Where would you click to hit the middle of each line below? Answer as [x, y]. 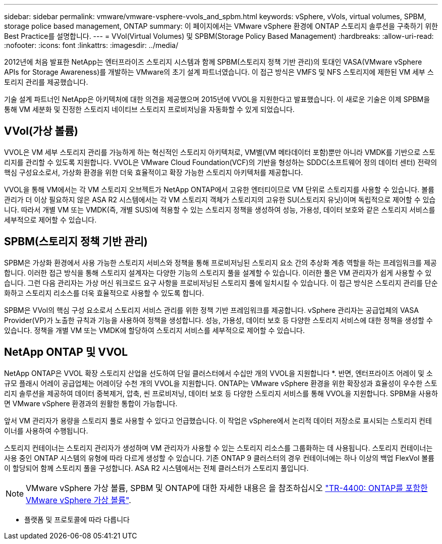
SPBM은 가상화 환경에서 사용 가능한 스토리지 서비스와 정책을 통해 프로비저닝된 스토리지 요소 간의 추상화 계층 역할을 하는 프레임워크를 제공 [220, 262]
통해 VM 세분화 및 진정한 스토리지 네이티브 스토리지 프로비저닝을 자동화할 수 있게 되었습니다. [149, 109]
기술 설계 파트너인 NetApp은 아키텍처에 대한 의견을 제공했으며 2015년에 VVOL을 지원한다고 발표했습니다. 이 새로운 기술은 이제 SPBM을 [217, 99]
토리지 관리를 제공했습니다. [46, 82]
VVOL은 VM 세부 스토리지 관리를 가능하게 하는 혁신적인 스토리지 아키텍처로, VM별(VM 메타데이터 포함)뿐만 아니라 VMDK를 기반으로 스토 [220, 152]
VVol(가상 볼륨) [41, 131]
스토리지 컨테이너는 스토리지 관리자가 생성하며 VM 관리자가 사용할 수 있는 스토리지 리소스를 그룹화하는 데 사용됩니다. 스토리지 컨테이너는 [218, 448]
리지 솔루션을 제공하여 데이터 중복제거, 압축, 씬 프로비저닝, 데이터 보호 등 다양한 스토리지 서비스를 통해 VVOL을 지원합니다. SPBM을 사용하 [221, 393]
